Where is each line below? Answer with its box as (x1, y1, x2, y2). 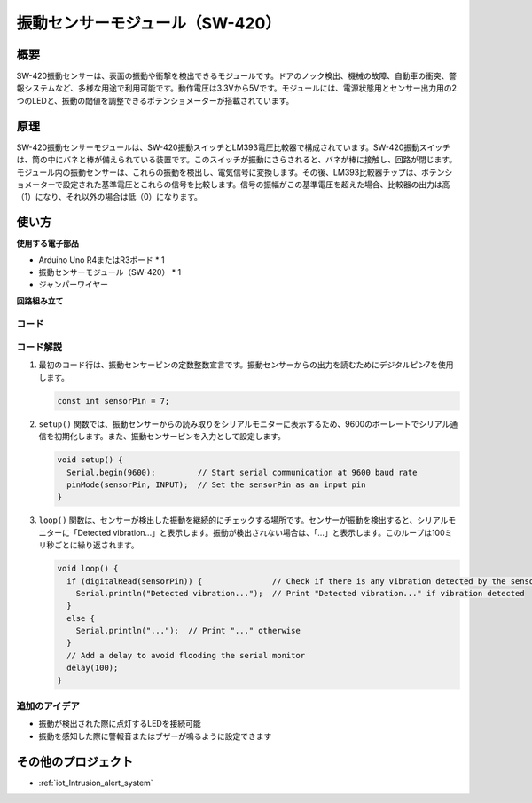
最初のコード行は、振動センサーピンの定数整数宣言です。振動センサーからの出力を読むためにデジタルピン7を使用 (38, 359, 454, 370)
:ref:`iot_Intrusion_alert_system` (38, 777, 154, 788)
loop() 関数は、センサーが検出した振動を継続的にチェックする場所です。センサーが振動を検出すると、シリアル (38, 515, 449, 525)
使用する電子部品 (16, 238, 79, 248)
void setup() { (57, 455, 123, 465)
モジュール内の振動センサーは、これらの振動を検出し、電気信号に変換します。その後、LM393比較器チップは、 (16, 167, 422, 177)
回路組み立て (16, 295, 64, 306)
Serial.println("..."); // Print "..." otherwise (75, 626, 301, 636)
